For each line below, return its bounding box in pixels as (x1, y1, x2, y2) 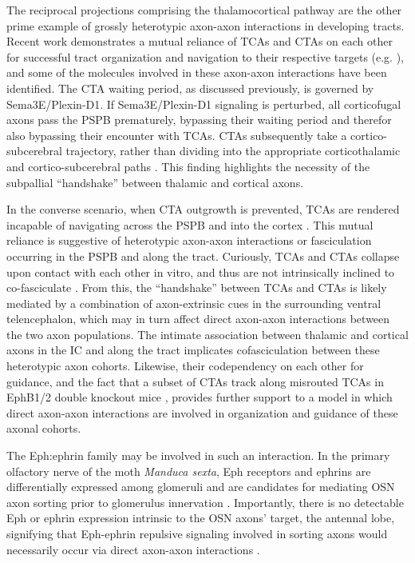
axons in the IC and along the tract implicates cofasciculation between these (6, 341, 380, 358)
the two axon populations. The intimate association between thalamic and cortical (6, 325, 409, 342)
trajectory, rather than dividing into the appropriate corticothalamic (65, 142, 401, 159)
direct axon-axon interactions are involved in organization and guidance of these (6, 404, 398, 421)
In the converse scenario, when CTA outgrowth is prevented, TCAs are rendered (6, 201, 400, 218)
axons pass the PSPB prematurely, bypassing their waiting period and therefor (6, 111, 392, 128)
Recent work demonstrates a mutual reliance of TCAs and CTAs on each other (6, 33, 393, 50)
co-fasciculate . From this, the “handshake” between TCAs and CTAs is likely (6, 279, 387, 296)
